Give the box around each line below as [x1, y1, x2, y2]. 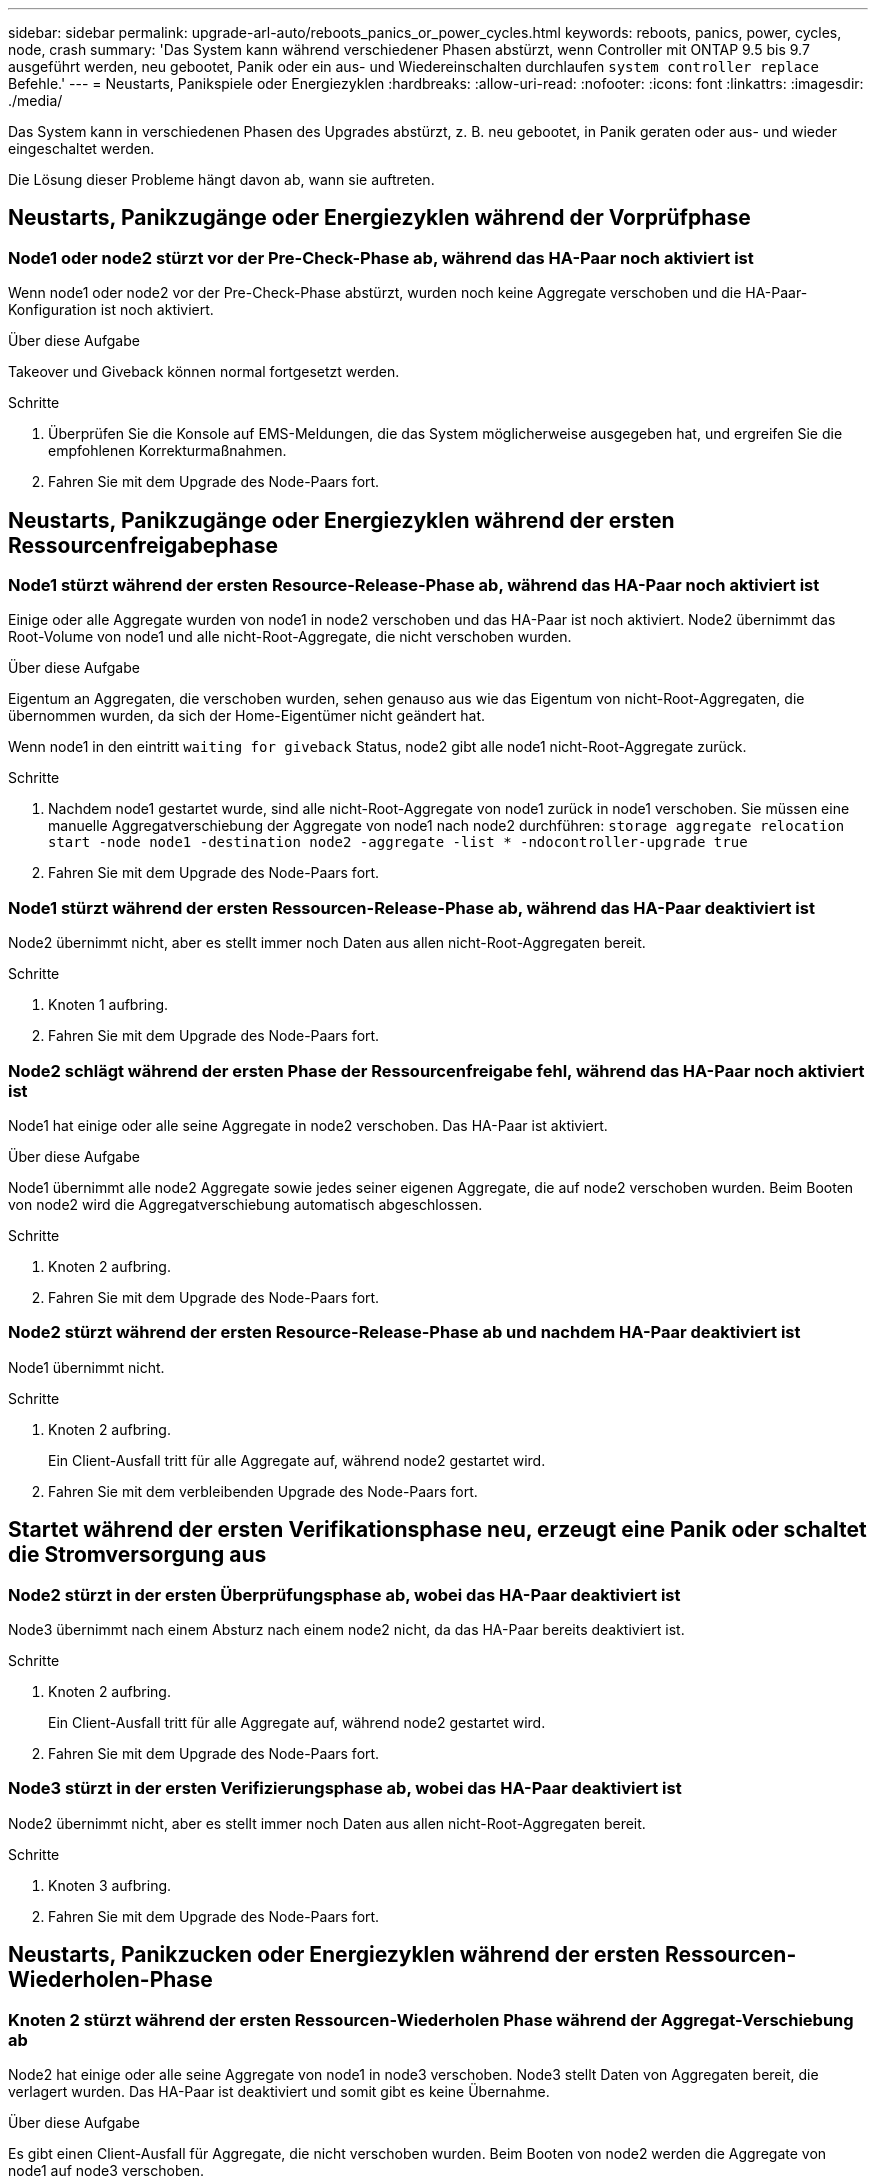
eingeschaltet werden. [8, 140, 155, 157]
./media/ [8, 92, 63, 109]
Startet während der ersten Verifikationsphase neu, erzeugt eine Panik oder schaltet [8, 1517, 867, 1543]
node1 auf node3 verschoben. [8, 2161, 204, 2179]
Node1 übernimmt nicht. [8, 1358, 165, 1376]
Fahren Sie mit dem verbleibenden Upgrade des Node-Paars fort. [48, 1482, 478, 1500]
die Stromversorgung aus [8, 1542, 267, 1568]
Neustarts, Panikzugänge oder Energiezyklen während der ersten [8, 507, 675, 533]
